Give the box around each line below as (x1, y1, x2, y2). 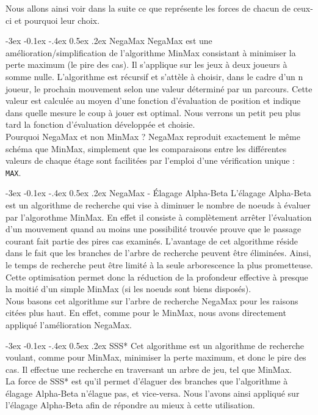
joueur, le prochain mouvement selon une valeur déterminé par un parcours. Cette (5, 82, 313, 95)
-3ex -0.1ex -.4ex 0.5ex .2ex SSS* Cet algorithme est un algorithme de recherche (5, 339, 305, 351)
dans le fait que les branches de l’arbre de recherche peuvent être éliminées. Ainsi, (5, 246, 311, 259)
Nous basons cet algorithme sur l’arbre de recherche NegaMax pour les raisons (5, 294, 298, 307)
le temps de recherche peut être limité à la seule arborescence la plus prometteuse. (5, 258, 313, 271)
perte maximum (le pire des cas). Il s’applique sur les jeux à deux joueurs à (5, 58, 287, 71)
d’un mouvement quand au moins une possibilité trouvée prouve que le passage (5, 222, 302, 235)
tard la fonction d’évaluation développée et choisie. (5, 118, 195, 131)
